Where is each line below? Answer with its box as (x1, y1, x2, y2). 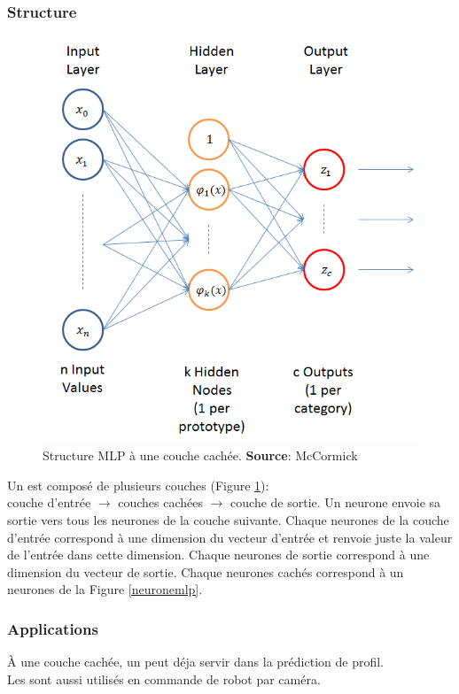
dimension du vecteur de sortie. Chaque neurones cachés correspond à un (7, 562, 404, 581)
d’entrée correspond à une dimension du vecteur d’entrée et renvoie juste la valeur (7, 528, 453, 546)
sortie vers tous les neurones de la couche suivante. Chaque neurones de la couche (7, 510, 449, 528)
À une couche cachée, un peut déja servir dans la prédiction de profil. (7, 652, 384, 671)
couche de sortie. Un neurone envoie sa (230, 493, 441, 512)
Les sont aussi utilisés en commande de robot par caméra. (7, 669, 321, 688)
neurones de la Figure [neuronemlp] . (7, 580, 203, 598)
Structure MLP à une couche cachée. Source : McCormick (43, 446, 358, 465)
